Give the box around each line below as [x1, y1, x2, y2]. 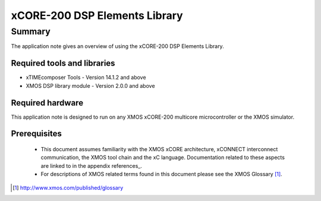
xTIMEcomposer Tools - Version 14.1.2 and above [26, 74, 146, 81]
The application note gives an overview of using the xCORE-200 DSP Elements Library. [11, 43, 224, 50]
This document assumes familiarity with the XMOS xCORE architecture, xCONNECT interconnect [40, 146, 278, 152]
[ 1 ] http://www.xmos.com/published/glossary [12, 184, 124, 191]
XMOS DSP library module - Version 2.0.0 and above [26, 82, 155, 89]
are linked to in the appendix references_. [40, 162, 142, 169]
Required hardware [11, 98, 83, 108]
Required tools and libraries [11, 58, 115, 68]
